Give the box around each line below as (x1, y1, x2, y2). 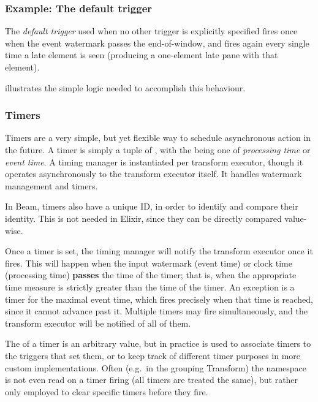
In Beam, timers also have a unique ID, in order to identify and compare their (5, 200, 298, 213)
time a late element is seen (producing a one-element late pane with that (5, 48, 278, 61)
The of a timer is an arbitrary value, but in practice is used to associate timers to (5, 337, 311, 350)
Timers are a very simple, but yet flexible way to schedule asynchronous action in (5, 131, 311, 144)
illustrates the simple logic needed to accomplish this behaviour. (5, 81, 246, 94)
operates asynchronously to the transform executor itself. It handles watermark (5, 167, 302, 180)
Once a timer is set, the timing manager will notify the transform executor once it (5, 245, 313, 257)
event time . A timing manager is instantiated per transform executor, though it (5, 155, 303, 168)
